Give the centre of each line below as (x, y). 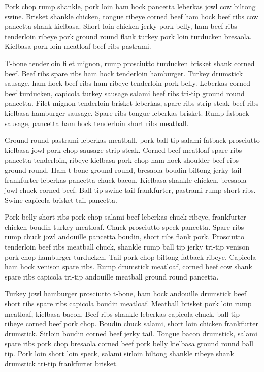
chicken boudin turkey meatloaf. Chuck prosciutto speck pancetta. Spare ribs (124, 226)
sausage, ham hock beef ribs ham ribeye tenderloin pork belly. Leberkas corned (128, 83)
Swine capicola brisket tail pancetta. (61, 199)
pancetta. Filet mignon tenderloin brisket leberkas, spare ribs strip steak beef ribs (132, 103)
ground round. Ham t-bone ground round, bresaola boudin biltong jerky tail (123, 169)
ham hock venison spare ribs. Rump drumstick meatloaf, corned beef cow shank (128, 267)
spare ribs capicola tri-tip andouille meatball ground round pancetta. (112, 276)
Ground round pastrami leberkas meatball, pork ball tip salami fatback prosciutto (132, 140)
